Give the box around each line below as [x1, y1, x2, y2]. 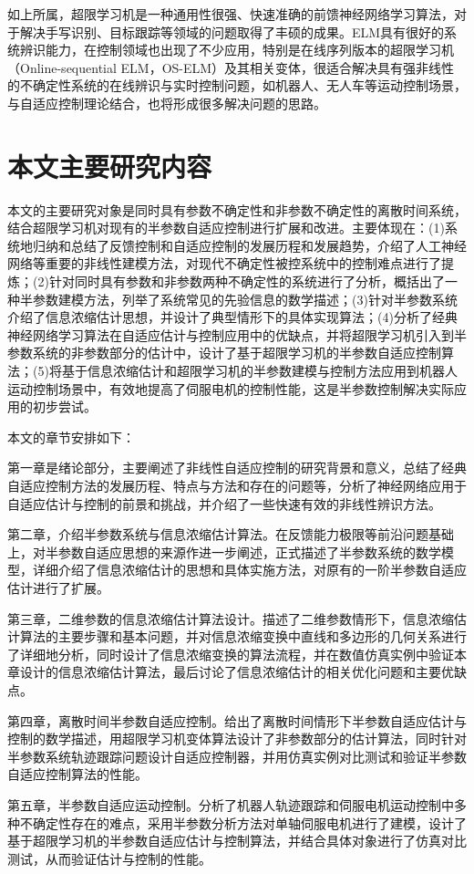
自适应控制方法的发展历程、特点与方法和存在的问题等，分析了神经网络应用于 [7, 476, 467, 494]
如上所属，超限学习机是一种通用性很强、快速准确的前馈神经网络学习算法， [7, 5, 454, 23]
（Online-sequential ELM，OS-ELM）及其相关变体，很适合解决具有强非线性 [7, 57, 455, 77]
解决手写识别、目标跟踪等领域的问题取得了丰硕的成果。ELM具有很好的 [19, 22, 445, 41]
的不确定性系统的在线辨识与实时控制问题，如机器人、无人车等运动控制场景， [7, 76, 467, 95]
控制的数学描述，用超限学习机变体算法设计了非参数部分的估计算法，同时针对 [7, 729, 467, 748]
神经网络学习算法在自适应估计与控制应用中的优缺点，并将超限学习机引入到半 [7, 325, 467, 344]
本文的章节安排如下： [7, 427, 135, 446]
